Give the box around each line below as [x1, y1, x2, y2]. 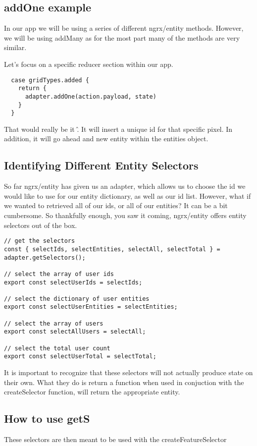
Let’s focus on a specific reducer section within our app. [4, 58, 173, 69]
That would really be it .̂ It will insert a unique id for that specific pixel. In [4, 123, 233, 134]
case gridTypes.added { [11, 76, 89, 84]
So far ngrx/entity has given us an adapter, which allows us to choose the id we [4, 181, 246, 191]
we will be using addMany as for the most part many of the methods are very [4, 32, 240, 43]
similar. [4, 42, 27, 53]
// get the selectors [4, 237, 75, 245]
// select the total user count [4, 344, 110, 352]
